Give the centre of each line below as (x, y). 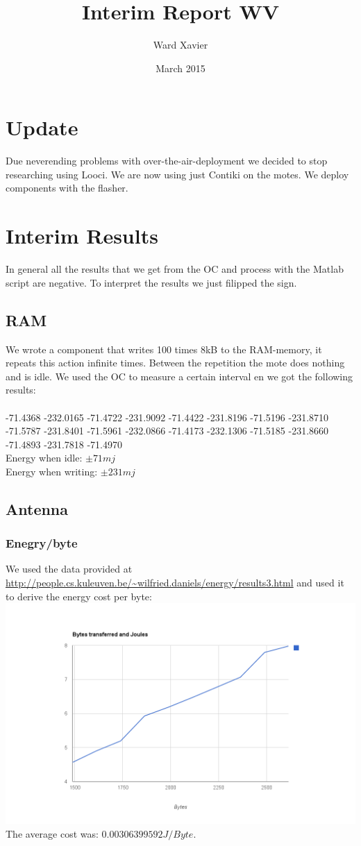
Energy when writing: (52, 471)
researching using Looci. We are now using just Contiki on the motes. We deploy (177, 174)
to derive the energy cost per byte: (79, 596)
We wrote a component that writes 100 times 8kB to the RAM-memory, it (164, 349)
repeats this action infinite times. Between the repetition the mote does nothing (175, 363)
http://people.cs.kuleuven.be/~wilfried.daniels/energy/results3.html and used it (175, 583)
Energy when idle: (44, 458)
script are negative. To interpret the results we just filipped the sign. (151, 282)
